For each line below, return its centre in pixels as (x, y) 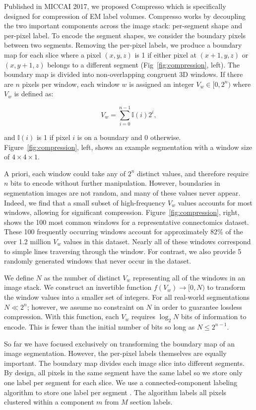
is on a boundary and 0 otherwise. (129, 137)
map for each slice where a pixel (53, 54)
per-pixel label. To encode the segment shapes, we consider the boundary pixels (125, 35)
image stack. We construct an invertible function (78, 287)
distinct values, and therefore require (193, 173)
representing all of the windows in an (189, 277)
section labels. (151, 402)
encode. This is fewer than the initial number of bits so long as (99, 326)
